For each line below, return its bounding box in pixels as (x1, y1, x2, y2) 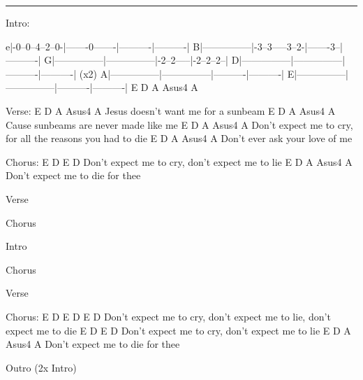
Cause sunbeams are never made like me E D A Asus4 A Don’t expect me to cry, (6, 117, 353, 132)
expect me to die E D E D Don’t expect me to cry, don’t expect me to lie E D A (6, 323, 351, 337)
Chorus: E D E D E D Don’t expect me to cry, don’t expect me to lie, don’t (6, 309, 331, 323)
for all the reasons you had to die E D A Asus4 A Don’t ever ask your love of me (6, 131, 353, 146)
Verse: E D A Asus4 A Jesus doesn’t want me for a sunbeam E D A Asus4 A (6, 103, 336, 118)
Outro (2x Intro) (6, 360, 77, 374)
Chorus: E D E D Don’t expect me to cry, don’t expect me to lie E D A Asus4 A (6, 154, 353, 169)
